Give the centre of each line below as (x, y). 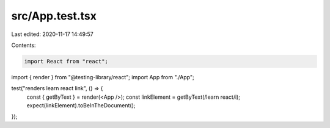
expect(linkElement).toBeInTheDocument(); (81, 105)
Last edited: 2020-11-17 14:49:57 (53, 34)
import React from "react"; (66, 61)
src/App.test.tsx (54, 16)
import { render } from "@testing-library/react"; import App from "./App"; (103, 77)
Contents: (24, 45)
